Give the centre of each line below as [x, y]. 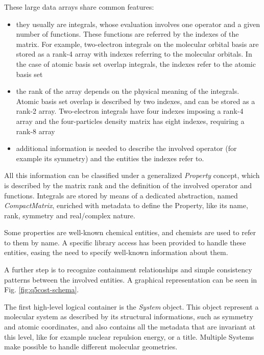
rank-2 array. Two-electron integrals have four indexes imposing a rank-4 [130, 111]
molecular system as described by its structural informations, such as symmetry [129, 316]
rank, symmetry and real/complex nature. [70, 215]
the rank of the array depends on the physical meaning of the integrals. [128, 91]
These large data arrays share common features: [79, 7]
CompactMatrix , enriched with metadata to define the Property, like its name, [126, 205]
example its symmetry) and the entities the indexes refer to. [110, 158]
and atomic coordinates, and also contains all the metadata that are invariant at [130, 327]
